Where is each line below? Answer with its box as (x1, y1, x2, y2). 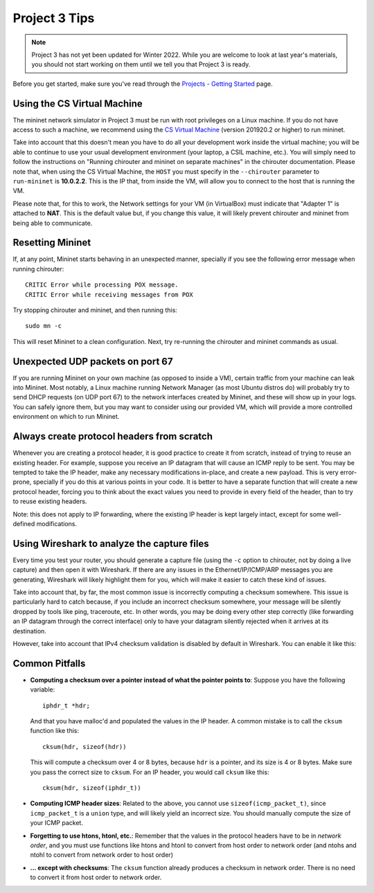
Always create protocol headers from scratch (12, 431, 213, 442)
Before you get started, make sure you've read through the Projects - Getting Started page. (12, 80, 273, 88)
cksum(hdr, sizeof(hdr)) (42, 743, 127, 750)
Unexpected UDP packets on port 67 (12, 355, 173, 367)
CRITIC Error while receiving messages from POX (25, 291, 193, 298)
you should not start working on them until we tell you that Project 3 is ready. (31, 60, 251, 69)
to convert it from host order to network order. (30, 873, 162, 882)
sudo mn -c (25, 322, 62, 330)
